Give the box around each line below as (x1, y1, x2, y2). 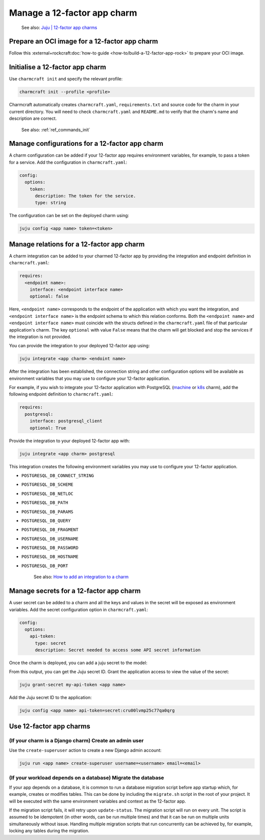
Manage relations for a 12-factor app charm (9, 240, 145, 248)
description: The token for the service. (35, 193, 136, 198)
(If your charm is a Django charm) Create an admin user (9, 737, 144, 744)
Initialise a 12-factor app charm (9, 63, 106, 71)
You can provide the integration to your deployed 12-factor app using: (9, 343, 150, 349)
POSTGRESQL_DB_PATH (21, 500, 68, 505)
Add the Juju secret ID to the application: (9, 695, 92, 700)
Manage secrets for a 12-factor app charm (9, 587, 141, 595)
